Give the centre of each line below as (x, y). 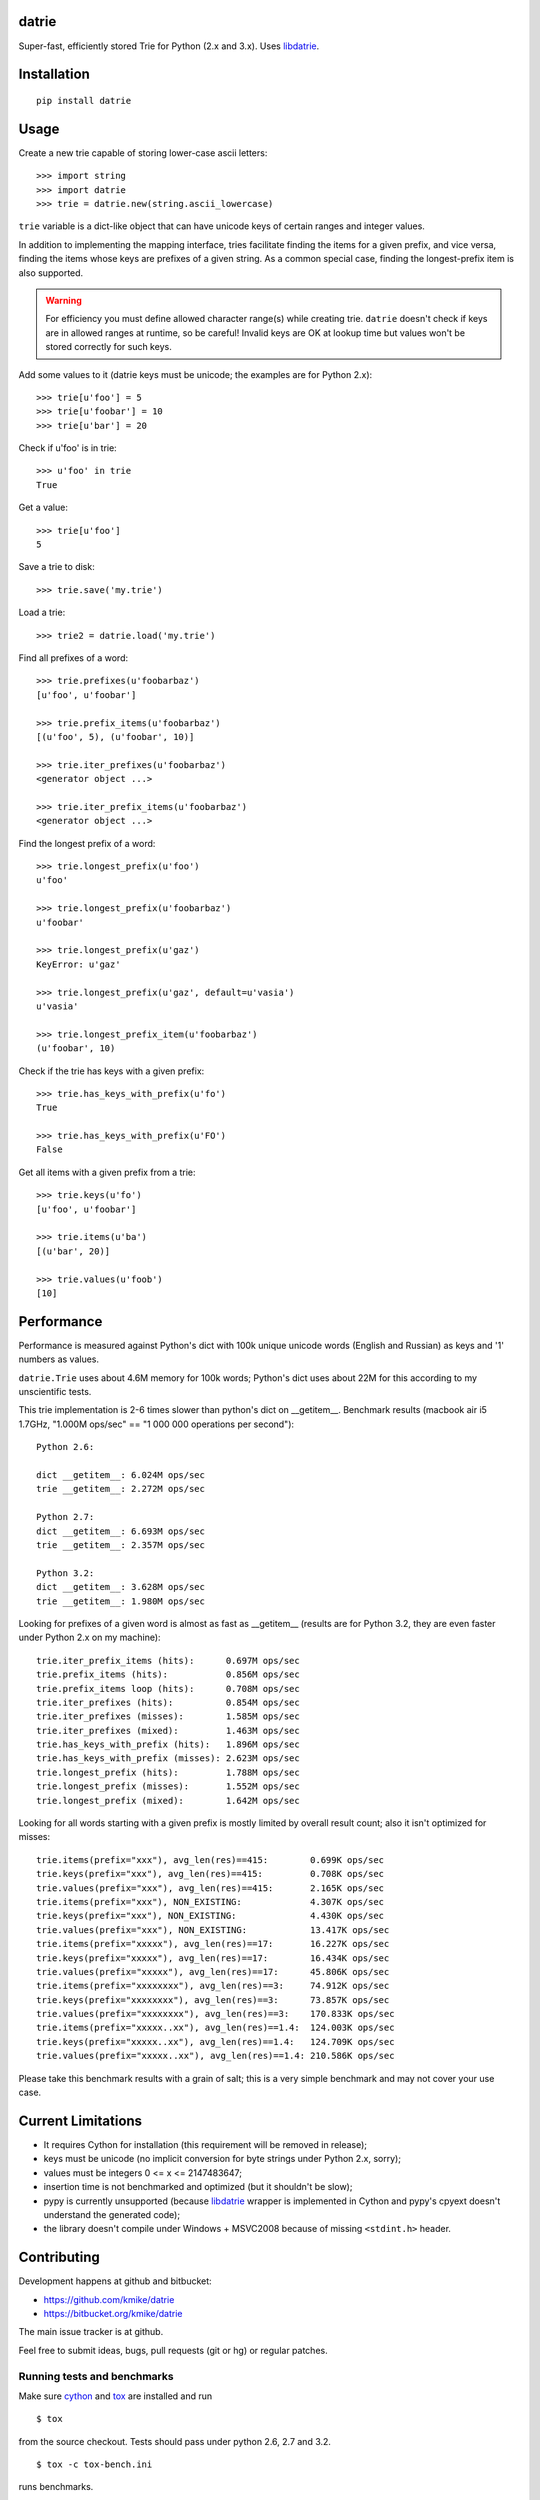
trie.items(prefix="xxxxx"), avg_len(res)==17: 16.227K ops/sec (213, 1944)
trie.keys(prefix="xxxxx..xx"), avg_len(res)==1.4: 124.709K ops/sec (215, 2041)
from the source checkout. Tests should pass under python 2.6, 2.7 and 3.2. (175, 2441)
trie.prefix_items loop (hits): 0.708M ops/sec (168, 1688)
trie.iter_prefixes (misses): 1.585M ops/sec (168, 1716)
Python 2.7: (65, 1517)
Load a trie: (42, 612)
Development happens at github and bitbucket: (115, 2281)
